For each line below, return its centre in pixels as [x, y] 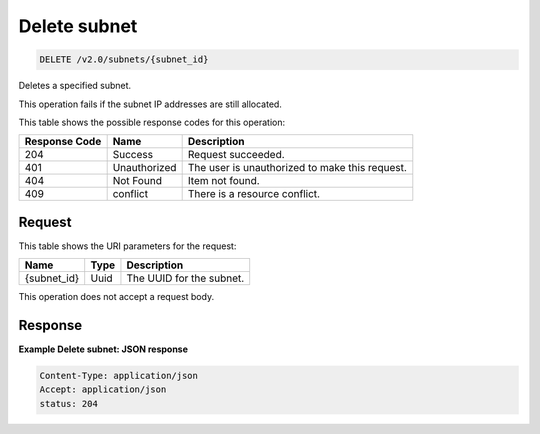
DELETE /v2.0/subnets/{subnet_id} [124, 59]
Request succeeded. [236, 155]
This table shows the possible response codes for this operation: [152, 122]
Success [133, 155]
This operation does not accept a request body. [116, 297]
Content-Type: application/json [119, 376]
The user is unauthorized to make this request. [297, 168]
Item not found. [223, 181]
